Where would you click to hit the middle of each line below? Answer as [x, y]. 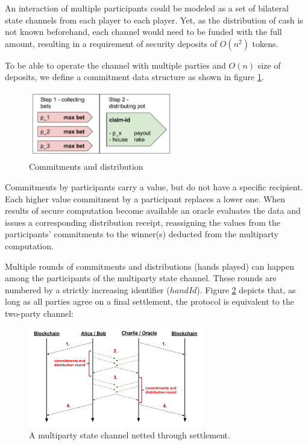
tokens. [265, 43]
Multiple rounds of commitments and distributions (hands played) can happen [150, 266]
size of [269, 65]
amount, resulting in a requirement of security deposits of [111, 43]
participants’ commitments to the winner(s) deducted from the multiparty [142, 234]
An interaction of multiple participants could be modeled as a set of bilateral [147, 8]
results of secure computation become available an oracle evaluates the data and [153, 210]
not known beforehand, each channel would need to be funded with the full [143, 32]
